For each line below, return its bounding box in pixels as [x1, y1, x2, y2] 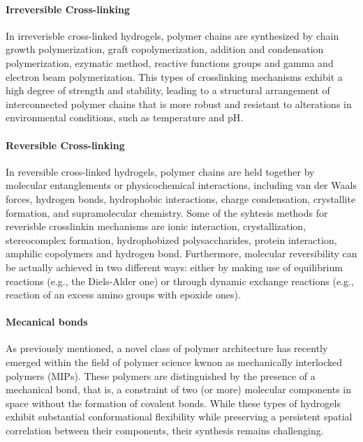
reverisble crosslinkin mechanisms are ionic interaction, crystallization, [6, 219, 306, 234]
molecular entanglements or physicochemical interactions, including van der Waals [6, 178, 357, 192]
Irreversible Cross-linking [6, 1, 131, 16]
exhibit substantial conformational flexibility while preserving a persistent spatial [6, 409, 353, 424]
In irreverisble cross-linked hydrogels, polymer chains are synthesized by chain [6, 28, 339, 43]
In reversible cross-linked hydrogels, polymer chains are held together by [6, 164, 315, 178]
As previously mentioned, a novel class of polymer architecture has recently [6, 341, 328, 356]
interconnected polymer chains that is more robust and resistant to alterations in [6, 96, 352, 111]
